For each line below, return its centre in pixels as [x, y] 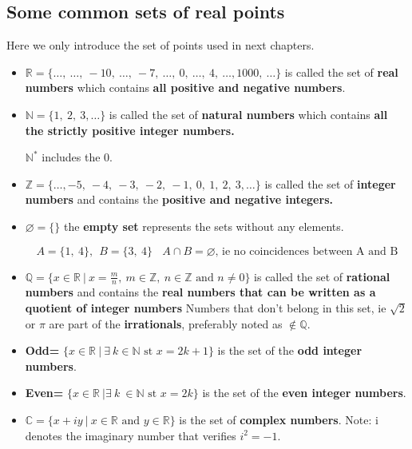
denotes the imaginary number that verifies [131, 435]
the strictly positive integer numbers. [130, 130]
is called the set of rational [322, 276]
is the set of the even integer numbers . [304, 393]
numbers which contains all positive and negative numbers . [185, 87]
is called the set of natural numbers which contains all [248, 114]
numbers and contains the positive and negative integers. [179, 199]
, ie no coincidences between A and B [307, 251]
